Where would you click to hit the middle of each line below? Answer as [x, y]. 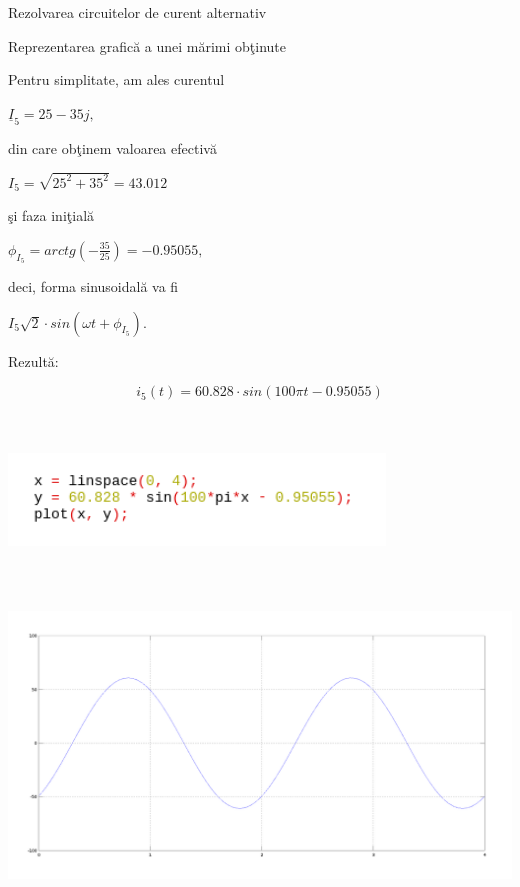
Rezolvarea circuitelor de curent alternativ [137, 12]
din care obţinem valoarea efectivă [112, 147]
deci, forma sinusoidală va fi [93, 286]
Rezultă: [33, 360]
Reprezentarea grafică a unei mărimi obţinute [147, 45]
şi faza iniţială [51, 215]
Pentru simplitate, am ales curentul [116, 79]
